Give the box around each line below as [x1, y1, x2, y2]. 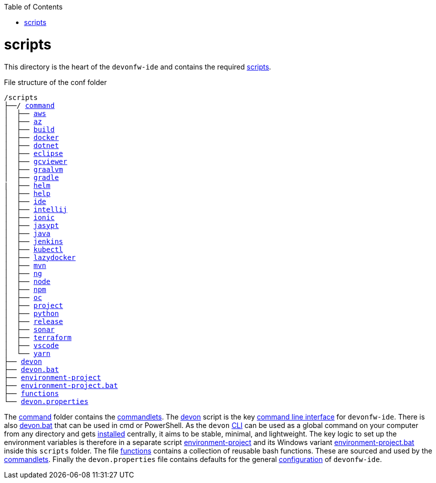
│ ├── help [4, 189, 50, 197]
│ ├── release [4, 317, 63, 325]
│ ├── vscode [4, 341, 59, 349]
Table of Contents [4, 2, 63, 11]
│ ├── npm [4, 285, 46, 293]
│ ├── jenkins [4, 237, 63, 245]
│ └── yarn [4, 349, 50, 357]
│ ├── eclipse [4, 149, 63, 157]
